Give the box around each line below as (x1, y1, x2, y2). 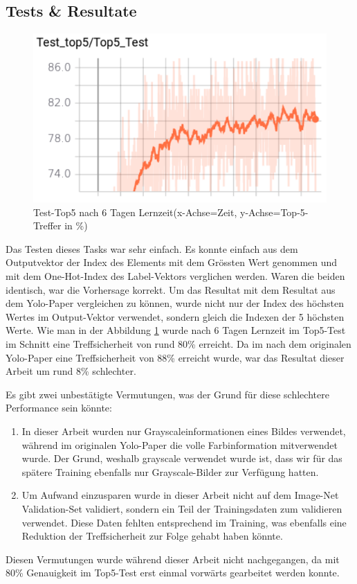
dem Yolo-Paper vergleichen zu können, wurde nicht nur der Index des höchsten (6, 296, 344, 310)
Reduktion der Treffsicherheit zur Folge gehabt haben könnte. (21, 529, 283, 543)
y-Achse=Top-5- (240, 204, 309, 219)
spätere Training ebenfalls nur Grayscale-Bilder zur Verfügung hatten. (21, 464, 319, 479)
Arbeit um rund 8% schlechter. (6, 364, 136, 378)
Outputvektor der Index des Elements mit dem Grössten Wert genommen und (6, 255, 338, 269)
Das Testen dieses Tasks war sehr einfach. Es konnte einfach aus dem (6, 241, 298, 256)
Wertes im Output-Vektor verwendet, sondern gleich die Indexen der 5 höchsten (6, 309, 345, 324)
